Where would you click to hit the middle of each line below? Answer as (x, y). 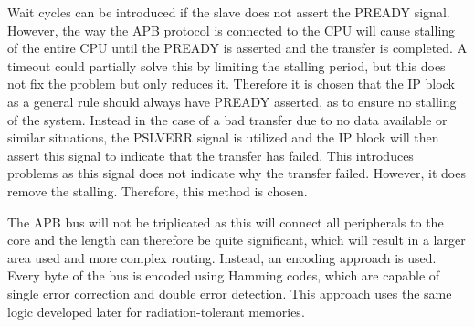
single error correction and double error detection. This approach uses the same (230, 293)
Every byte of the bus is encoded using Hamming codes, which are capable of (224, 275)
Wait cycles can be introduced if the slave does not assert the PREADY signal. (229, 12)
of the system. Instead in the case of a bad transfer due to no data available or (227, 119)
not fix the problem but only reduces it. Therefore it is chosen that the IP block (231, 84)
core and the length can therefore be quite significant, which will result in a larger (237, 240)
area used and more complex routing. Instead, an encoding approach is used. (222, 257)
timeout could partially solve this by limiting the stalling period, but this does (226, 65)
